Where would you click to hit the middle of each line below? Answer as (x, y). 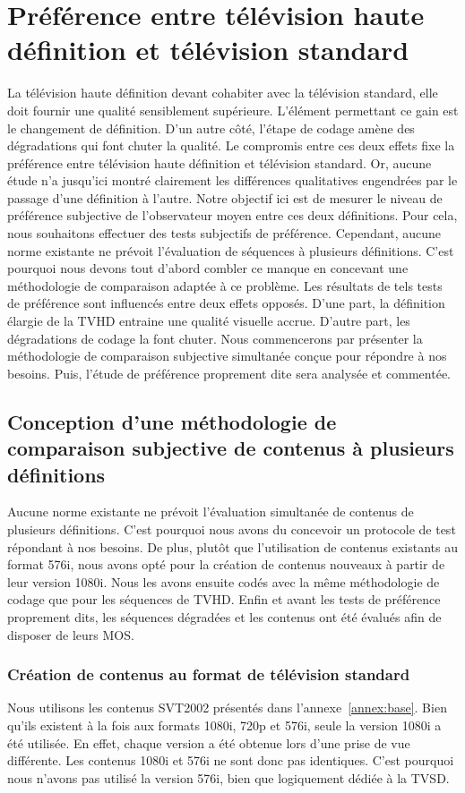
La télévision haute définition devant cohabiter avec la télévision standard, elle (223, 93)
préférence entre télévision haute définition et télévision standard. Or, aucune (220, 162)
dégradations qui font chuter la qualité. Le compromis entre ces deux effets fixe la (231, 145)
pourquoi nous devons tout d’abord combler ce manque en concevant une (208, 268)
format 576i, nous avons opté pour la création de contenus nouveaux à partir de (226, 564)
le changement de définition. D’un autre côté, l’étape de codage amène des (211, 128)
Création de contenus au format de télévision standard (209, 674)
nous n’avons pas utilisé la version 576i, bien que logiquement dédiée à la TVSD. (228, 777)
